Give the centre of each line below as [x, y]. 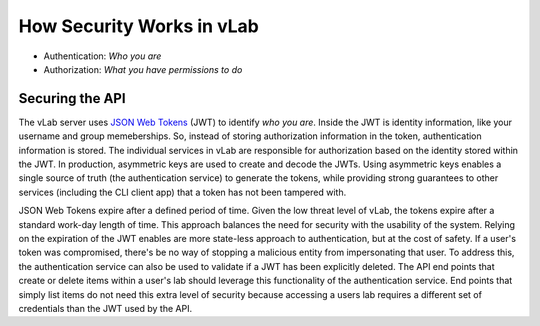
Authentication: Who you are [102, 56]
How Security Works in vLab [139, 26]
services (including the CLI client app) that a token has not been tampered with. [182, 192]
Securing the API [72, 98]
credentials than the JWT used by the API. [105, 308]
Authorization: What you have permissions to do [143, 69]
